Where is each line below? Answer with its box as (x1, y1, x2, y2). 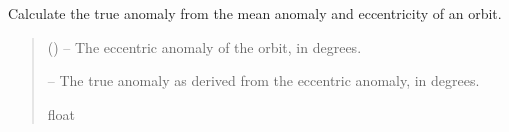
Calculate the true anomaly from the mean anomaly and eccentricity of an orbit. (8, 3, 502, 23)
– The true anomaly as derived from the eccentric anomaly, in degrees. (47, 70, 480, 91)
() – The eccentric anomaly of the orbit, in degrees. (47, 36, 362, 57)
